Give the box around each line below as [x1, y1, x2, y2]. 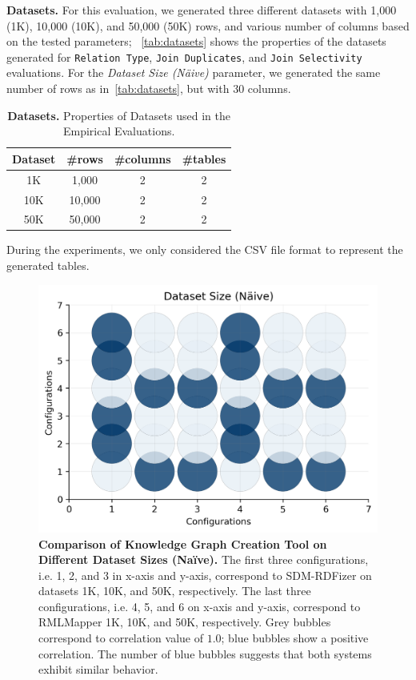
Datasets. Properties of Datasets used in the [7, 107, 230, 123]
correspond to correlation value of [38, 630, 203, 646]
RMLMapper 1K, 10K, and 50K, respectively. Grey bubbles [38, 614, 331, 630]
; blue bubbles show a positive [221, 630, 369, 646]
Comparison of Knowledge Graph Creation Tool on [38, 535, 327, 552]
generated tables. [6, 257, 90, 274]
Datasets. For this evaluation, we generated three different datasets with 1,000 [6, 2, 397, 18]
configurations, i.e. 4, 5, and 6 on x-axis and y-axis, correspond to [38, 598, 361, 614]
